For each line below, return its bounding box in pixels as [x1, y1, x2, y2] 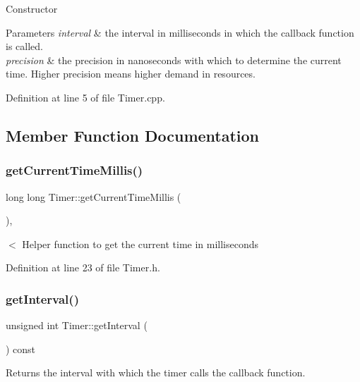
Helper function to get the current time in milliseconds [22, 236, 259, 251]
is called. [6, 39, 43, 54]
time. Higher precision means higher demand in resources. [6, 66, 256, 81]
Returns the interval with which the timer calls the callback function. [6, 365, 306, 380]
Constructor [6, 1, 58, 16]
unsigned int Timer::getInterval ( [6, 318, 148, 333]
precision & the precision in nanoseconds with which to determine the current [6, 52, 342, 67]
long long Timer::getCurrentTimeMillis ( [6, 189, 181, 204]
